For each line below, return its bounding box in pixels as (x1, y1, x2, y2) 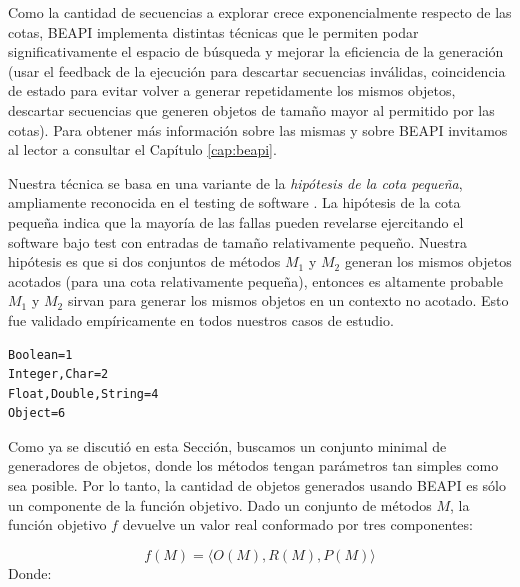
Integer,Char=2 (8, 367, 109, 382)
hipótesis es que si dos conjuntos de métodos (8, 251, 281, 272)
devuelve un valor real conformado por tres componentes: (122, 514, 473, 535)
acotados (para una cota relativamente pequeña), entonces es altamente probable (8, 270, 503, 291)
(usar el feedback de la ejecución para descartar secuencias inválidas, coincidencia (8, 60, 506, 81)
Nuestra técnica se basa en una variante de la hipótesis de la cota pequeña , (8, 172, 463, 193)
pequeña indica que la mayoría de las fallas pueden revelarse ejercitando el (8, 211, 464, 232)
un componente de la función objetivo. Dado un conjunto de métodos (8, 494, 432, 515)
